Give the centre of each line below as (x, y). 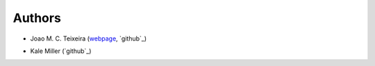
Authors (37, 18)
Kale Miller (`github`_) (61, 51)
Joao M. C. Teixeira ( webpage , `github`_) (89, 38)
